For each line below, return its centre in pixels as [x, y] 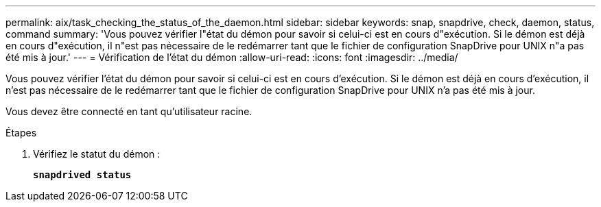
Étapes [21, 133]
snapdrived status [82, 175]
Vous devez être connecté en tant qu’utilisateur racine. [129, 111]
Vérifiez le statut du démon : [97, 154]
